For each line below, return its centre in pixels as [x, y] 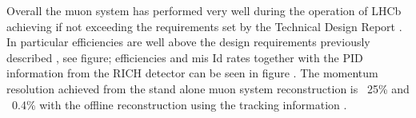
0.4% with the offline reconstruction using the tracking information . [179, 104]
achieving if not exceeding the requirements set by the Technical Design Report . [204, 26]
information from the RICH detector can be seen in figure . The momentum [192, 73]
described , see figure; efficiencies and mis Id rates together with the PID [185, 57]
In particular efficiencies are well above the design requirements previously [188, 42]
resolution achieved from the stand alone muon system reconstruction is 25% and [208, 88]
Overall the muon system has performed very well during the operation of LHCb [204, 10]
